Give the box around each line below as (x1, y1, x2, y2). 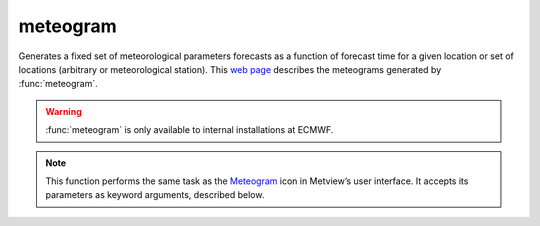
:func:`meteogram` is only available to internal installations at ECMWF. (45, 124, 334, 136)
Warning (45, 105, 82, 117)
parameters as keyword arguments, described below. (45, 189, 265, 201)
